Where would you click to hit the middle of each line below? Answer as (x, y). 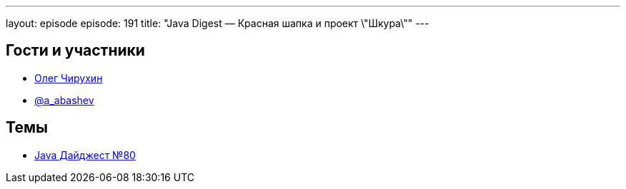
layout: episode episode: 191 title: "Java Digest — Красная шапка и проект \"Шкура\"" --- (218, 23)
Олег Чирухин (69, 78)
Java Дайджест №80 (85, 155)
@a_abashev (64, 100)
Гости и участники (75, 51)
